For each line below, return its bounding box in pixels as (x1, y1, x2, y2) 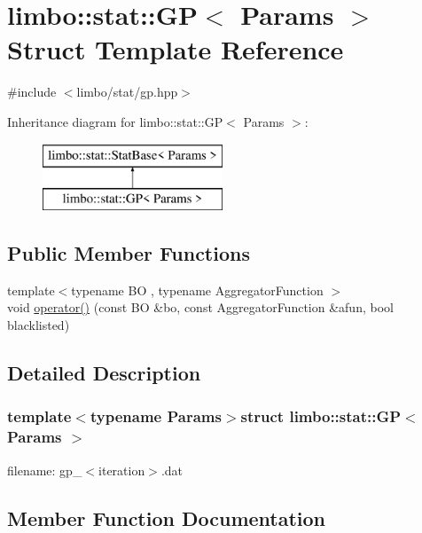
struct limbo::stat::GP (240, 405, 402, 427)
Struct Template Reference (7, 31, 344, 67)
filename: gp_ (7, 460, 82, 479)
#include (7, 82, 57, 101)
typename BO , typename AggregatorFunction (71, 280, 324, 299)
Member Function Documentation (7, 504, 326, 531)
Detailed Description (7, 359, 201, 387)
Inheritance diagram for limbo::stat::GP (7, 112, 223, 130)
